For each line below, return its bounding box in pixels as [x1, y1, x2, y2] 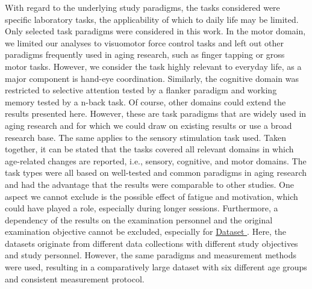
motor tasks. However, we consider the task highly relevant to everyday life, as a [5, 60, 302, 72]
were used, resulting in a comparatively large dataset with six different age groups [5, 261, 307, 273]
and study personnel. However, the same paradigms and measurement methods [5, 249, 296, 261]
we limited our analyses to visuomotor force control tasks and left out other [5, 36, 284, 49]
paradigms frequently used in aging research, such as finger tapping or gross [5, 48, 285, 61]
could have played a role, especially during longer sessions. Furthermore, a [5, 202, 278, 214]
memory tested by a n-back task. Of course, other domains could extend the [5, 95, 286, 108]
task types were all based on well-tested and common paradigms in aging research [5, 166, 307, 179]
